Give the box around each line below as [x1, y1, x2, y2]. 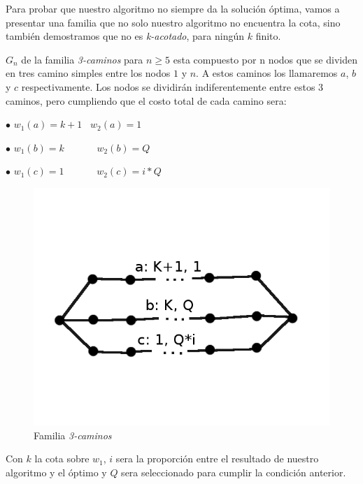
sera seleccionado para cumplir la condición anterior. [121, 464, 346, 479]
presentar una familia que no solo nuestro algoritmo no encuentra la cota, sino [6, 15, 341, 29]
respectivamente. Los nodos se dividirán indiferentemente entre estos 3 [21, 79, 324, 94]
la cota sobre [34, 451, 90, 466]
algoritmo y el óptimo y [6, 464, 107, 479]
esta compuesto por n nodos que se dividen [173, 52, 357, 66]
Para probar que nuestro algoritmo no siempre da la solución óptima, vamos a [6, 1, 340, 15]
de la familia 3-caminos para [21, 52, 143, 66]
